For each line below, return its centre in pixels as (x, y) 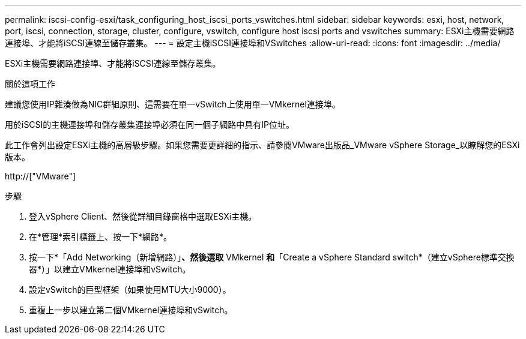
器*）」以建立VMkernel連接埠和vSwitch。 (110, 269)
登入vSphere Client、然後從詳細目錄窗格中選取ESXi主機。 (143, 216)
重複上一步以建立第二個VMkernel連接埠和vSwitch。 (131, 310)
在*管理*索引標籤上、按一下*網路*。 (101, 237)
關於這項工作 (30, 84)
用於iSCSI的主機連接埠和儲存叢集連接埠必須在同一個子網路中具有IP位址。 (150, 124)
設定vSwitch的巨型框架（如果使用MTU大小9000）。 (130, 289)
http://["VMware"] (41, 176)
